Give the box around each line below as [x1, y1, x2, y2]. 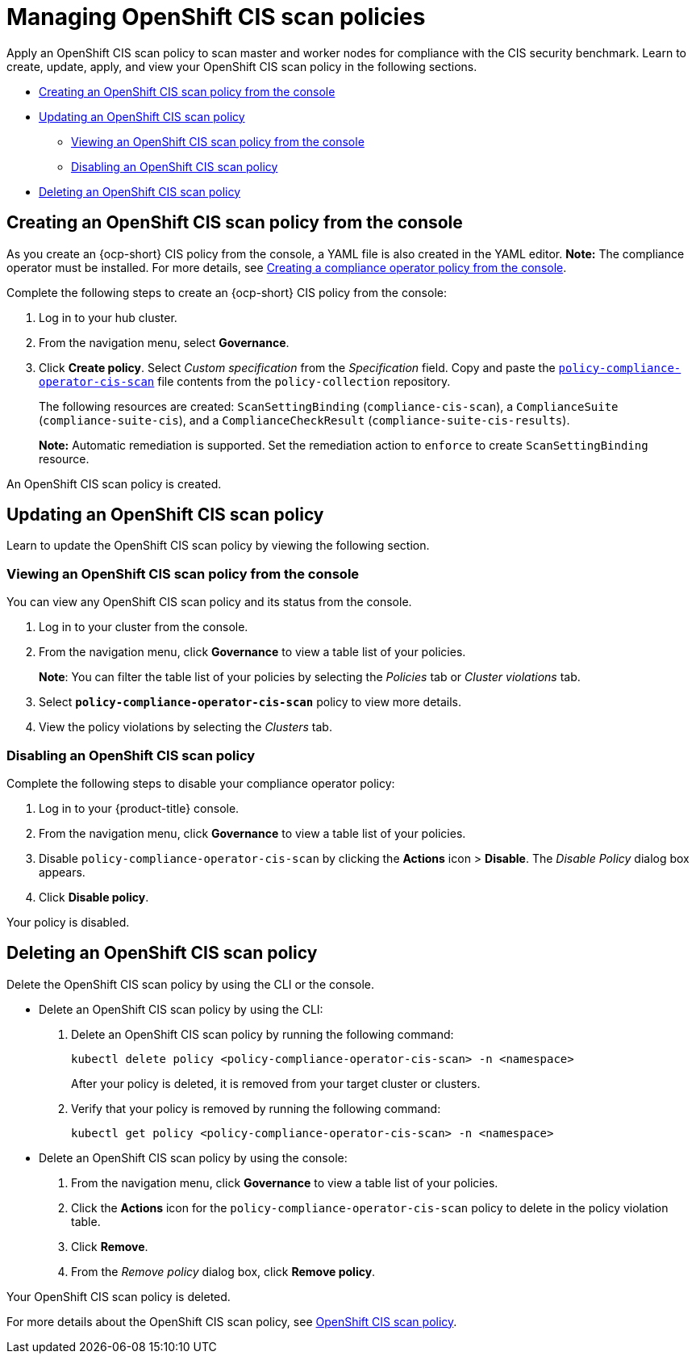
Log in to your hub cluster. [39, 310, 177, 324]
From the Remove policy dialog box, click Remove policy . [71, 1264, 376, 1278]
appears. [39, 864, 85, 879]
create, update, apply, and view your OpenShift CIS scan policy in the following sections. [6, 59, 477, 73]
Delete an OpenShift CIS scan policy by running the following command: [71, 1027, 454, 1041]
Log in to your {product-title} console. [39, 801, 240, 815]
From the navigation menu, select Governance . [39, 335, 290, 349]
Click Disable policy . [39, 889, 149, 904]
